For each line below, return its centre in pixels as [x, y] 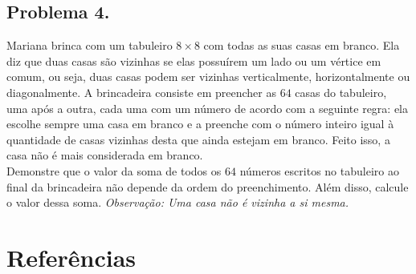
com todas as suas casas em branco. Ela [302, 45]
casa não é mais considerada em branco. [105, 155]
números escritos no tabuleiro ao [319, 170]
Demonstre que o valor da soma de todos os [114, 170]
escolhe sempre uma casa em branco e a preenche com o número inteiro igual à [200, 124]
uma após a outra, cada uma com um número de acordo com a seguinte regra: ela [208, 108]
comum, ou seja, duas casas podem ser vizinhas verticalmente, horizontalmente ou [208, 77]
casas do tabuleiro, [341, 92]
